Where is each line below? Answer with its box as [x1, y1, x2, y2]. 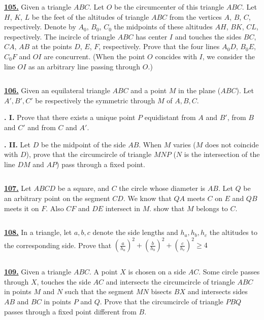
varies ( [173, 139, 196, 149]
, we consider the [202, 51, 255, 61]
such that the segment [64, 286, 134, 297]
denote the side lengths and [92, 227, 178, 237]
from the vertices [169, 11, 222, 22]
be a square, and [57, 183, 110, 193]
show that [153, 203, 185, 213]
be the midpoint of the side [41, 139, 126, 149]
